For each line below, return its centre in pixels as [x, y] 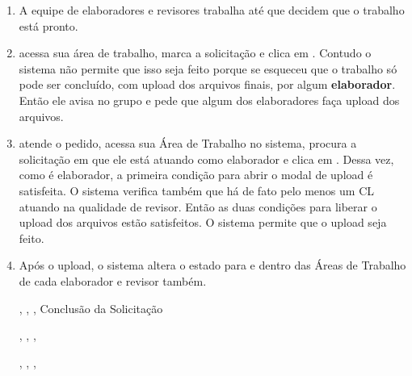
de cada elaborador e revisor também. [113, 280]
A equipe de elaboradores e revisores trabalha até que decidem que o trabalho [212, 10]
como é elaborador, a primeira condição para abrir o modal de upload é [196, 175]
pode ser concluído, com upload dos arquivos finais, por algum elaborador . [207, 84]
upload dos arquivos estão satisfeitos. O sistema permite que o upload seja [203, 222]
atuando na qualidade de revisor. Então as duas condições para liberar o [198, 206]
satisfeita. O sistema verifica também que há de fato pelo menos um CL [197, 190]
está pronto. [48, 25]
